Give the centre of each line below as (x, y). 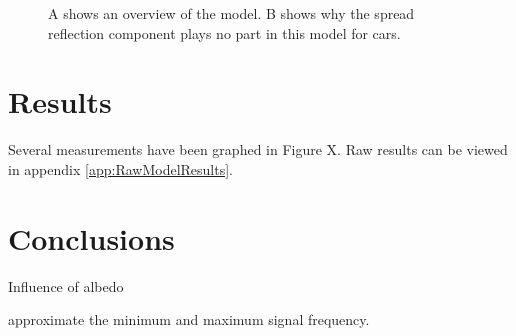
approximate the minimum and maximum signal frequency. (189, 319)
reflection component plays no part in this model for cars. (224, 32)
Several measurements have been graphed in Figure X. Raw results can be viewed (258, 149)
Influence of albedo (66, 285)
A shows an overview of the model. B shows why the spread (231, 13)
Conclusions (91, 237)
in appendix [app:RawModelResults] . (120, 168)
